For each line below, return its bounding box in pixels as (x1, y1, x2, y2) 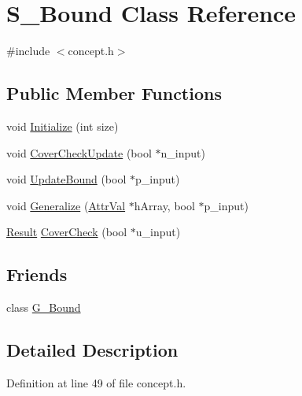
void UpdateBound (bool (6, 171, 127, 187)
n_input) (160, 144, 205, 161)
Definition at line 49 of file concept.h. (6, 374, 186, 390)
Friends (6, 262, 68, 287)
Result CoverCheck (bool (6, 224, 127, 240)
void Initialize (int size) (6, 117, 119, 134)
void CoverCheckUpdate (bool (6, 144, 152, 161)
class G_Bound (6, 299, 81, 316)
